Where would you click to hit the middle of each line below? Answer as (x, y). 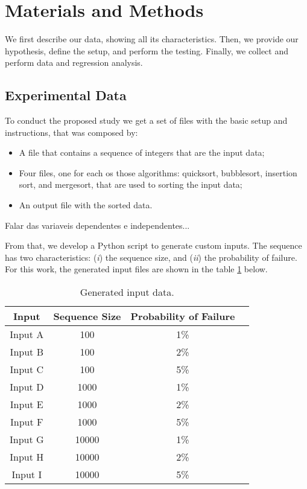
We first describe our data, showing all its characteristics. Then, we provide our (152, 39)
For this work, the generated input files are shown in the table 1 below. (136, 269)
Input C (27, 369)
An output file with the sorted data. (86, 205)
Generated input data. (127, 292)
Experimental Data (66, 95)
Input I (27, 475)
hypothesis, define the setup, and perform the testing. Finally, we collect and (147, 50)
